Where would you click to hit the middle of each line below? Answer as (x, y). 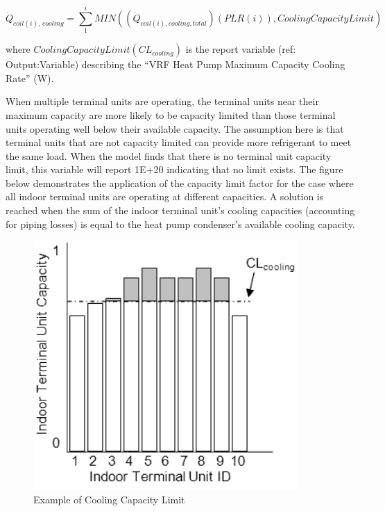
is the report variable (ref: (241, 49)
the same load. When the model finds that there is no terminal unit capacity (169, 155)
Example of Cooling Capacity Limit (109, 499)
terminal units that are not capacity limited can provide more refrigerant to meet (179, 142)
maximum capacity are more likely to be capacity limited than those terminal (171, 114)
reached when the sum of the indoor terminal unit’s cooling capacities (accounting (180, 210)
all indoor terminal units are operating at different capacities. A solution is (165, 196)
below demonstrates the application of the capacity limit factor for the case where (180, 182)
